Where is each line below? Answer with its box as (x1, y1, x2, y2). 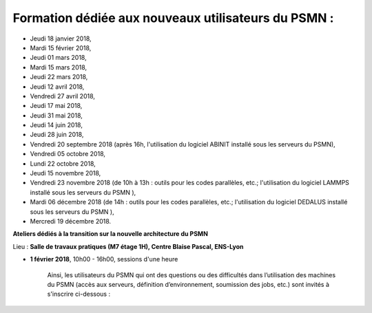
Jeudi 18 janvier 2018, (30, 34, 92, 43)
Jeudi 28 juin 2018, (30, 131, 84, 139)
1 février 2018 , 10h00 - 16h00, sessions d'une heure (30, 255, 178, 263)
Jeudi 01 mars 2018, (30, 54, 87, 62)
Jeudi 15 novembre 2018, (30, 169, 101, 177)
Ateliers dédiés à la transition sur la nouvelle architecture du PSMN (12, 230, 208, 238)
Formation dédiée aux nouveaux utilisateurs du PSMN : (12, 10, 334, 25)
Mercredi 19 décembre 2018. (30, 217, 112, 225)
